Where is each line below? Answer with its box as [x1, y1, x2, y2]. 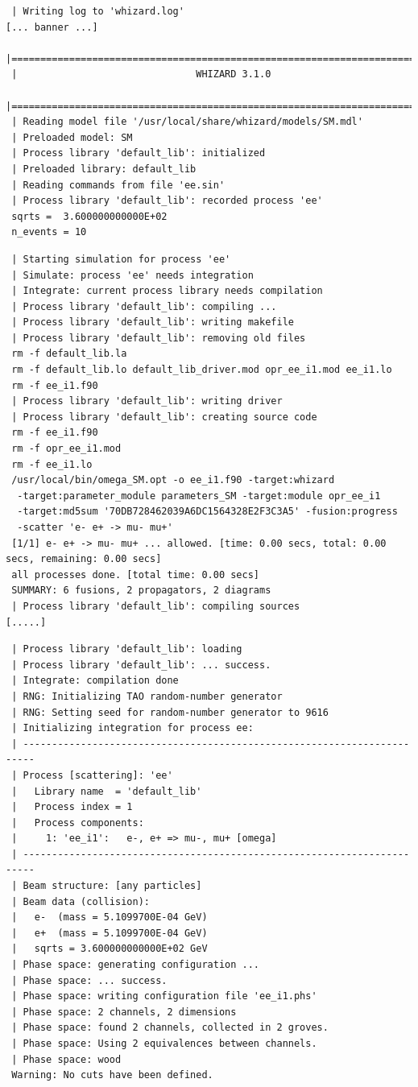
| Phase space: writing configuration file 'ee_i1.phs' [11, 990, 317, 1002]
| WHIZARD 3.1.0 [11, 68, 271, 81]
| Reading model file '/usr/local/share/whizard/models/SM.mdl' [11, 116, 363, 128]
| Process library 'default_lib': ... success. [11, 659, 271, 671]
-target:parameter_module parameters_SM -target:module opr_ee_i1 [17, 490, 381, 502]
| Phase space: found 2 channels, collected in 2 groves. [11, 1022, 329, 1034]
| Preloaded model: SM [11, 131, 133, 143]
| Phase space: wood [11, 1053, 122, 1065]
